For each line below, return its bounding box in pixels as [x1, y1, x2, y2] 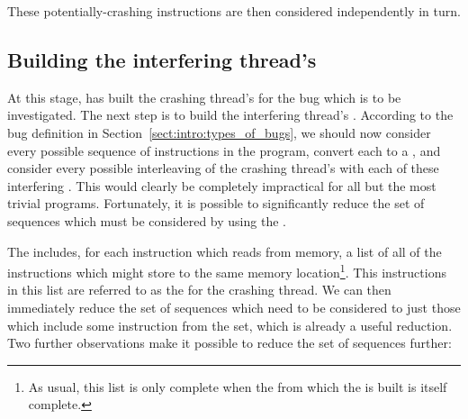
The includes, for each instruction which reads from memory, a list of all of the [7, 241, 442, 260]
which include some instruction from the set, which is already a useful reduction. [7, 315, 453, 334]
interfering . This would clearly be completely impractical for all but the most [7, 176, 436, 195]
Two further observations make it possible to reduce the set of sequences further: [7, 333, 452, 352]
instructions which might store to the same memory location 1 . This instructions [7, 260, 446, 281]
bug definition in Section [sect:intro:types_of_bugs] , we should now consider [7, 123, 431, 141]
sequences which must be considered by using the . [7, 211, 286, 230]
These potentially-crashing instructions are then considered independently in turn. [7, 2, 461, 20]
